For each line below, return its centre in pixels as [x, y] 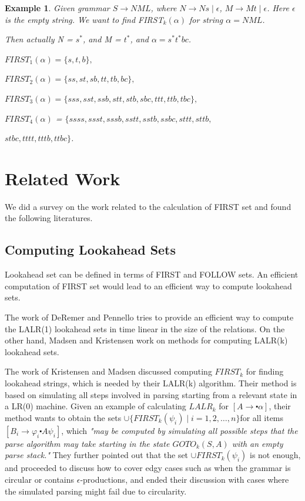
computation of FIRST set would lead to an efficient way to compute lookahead [148, 285]
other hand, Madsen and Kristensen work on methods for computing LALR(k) [146, 340]
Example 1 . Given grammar [57, 8]
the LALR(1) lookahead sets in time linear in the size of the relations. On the [145, 328]
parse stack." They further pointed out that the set [97, 455]
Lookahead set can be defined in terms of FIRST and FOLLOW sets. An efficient [152, 274]
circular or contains [40, 479]
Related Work [63, 178]
